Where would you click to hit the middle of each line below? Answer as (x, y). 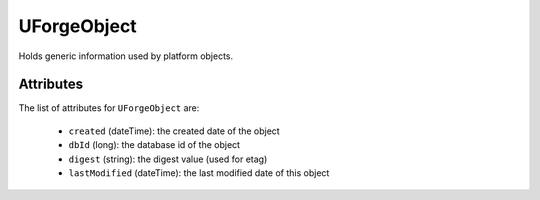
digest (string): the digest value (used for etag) (168, 159)
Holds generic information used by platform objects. (126, 56)
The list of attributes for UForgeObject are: (109, 108)
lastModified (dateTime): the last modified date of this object (199, 173)
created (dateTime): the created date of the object (174, 131)
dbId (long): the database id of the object (154, 145)
